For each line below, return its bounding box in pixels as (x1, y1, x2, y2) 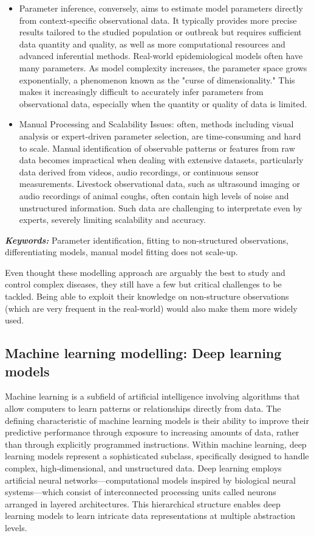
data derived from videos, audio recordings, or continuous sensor (19, 165, 259, 178)
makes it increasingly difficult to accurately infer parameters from (19, 85, 264, 98)
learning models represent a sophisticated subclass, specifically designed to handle (5, 450, 309, 462)
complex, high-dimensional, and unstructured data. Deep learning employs (5, 462, 282, 474)
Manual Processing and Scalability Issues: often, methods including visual (19, 118, 294, 130)
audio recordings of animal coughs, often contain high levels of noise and (19, 189, 289, 202)
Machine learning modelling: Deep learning (5, 344, 282, 362)
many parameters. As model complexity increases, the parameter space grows (19, 61, 307, 74)
